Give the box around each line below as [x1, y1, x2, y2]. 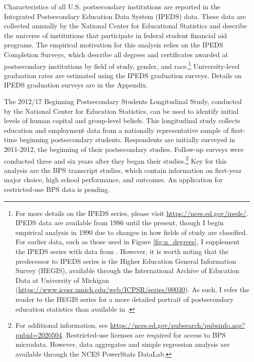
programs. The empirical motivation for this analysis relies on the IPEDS [4, 40, 223, 50]
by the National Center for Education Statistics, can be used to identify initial [4, 106, 239, 116]
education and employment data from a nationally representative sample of [4, 125, 229, 135]
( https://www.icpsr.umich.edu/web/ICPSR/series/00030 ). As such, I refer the [15, 284, 250, 295]
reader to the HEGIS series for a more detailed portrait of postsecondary [15, 294, 233, 304]
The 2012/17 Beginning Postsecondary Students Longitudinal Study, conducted [4, 96, 242, 106]
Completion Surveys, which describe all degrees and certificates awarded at [4, 49, 228, 59]
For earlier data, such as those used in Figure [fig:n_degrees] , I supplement [15, 236, 240, 247]
